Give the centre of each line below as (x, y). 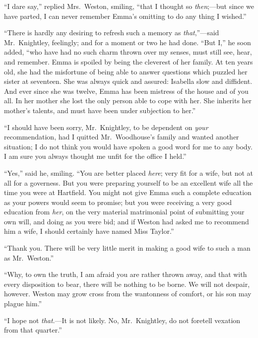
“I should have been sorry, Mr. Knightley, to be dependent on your (106, 127)
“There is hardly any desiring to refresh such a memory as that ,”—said (112, 33)
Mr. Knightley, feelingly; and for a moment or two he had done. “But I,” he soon (128, 42)
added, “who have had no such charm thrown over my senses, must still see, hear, (128, 52)
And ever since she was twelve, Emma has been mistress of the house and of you (126, 91)
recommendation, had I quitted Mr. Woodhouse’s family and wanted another (122, 137)
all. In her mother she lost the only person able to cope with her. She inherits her (128, 101)
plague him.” (23, 304)
